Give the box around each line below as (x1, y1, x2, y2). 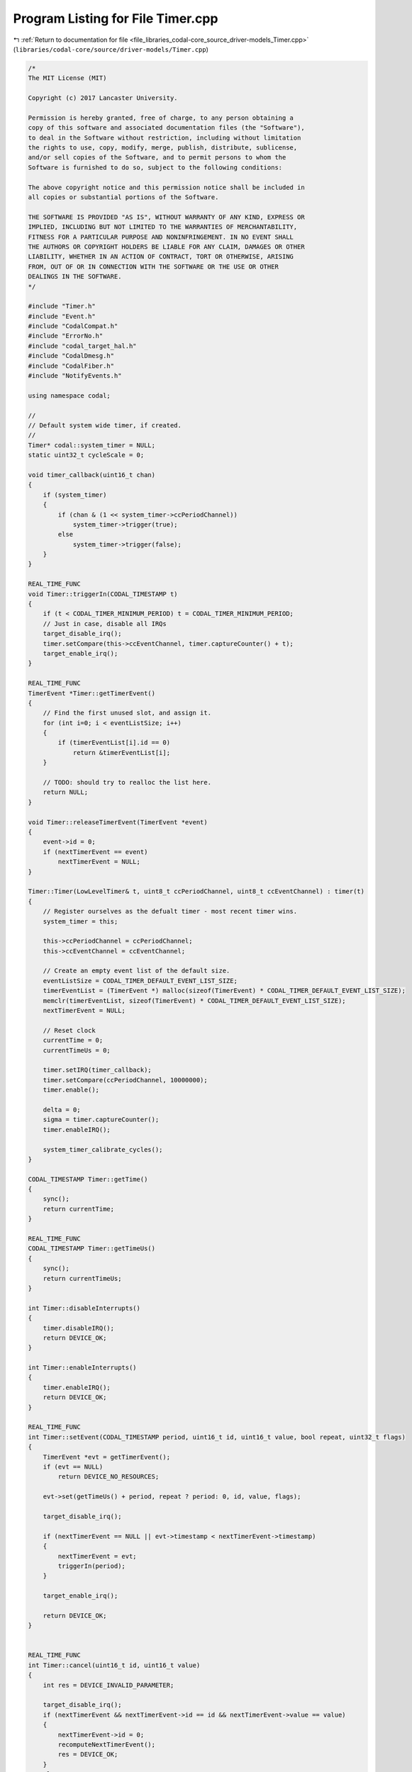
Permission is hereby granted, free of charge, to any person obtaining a (28, 113, 294, 122)
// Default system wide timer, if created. (28, 421, 182, 429)
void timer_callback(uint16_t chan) (28, 471, 156, 478)
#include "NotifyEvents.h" (28, 372, 122, 380)
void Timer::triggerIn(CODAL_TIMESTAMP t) (28, 590, 178, 598)
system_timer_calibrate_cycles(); (43, 1145, 163, 1153)
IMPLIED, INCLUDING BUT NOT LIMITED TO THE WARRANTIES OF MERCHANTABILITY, (28, 223, 298, 231)
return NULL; (43, 788, 89, 797)
